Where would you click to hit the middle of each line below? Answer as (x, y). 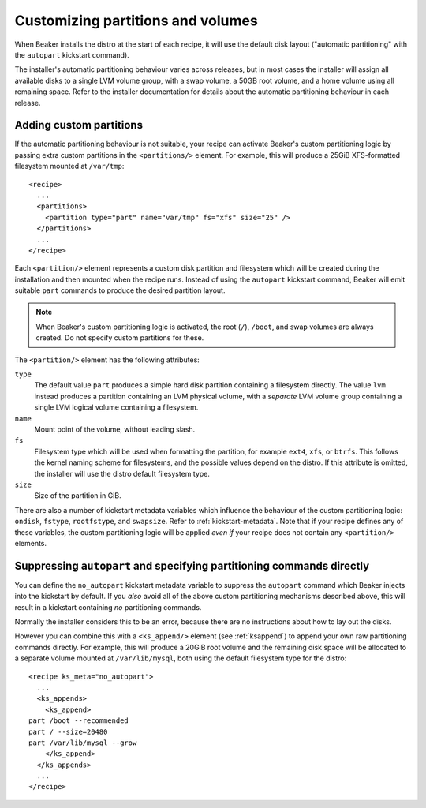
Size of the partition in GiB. (78, 496)
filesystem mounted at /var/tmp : (69, 166)
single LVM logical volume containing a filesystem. (116, 407)
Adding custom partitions (79, 125)
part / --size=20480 (68, 731)
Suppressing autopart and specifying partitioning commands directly (192, 565)
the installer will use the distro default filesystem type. (122, 473)
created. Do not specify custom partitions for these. (120, 338)
